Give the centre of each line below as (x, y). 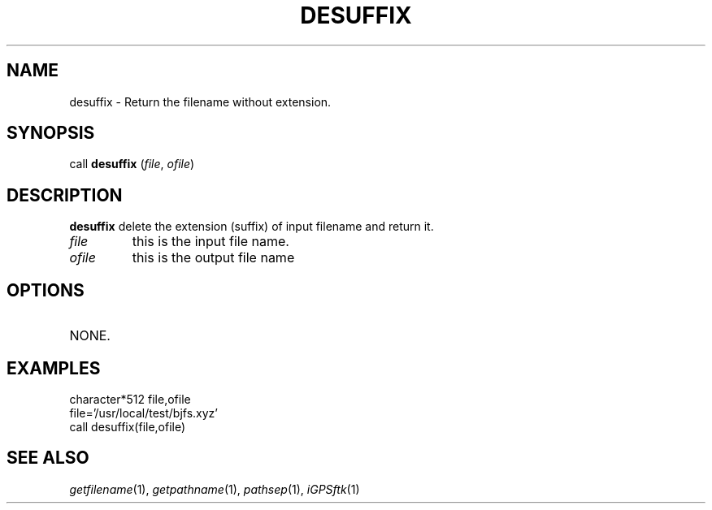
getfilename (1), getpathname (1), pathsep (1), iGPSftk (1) (215, 489)
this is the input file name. (211, 242)
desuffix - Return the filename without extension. (200, 102)
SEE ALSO (48, 458)
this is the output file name (213, 258)
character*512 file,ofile (130, 399)
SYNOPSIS (51, 133)
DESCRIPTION (65, 195)
